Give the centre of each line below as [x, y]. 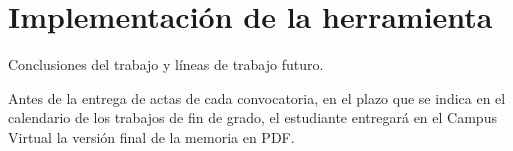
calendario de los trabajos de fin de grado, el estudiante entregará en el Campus [252, 117]
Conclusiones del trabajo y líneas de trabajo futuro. [166, 64]
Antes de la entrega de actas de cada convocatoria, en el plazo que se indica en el [257, 97]
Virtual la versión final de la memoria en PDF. [151, 136]
